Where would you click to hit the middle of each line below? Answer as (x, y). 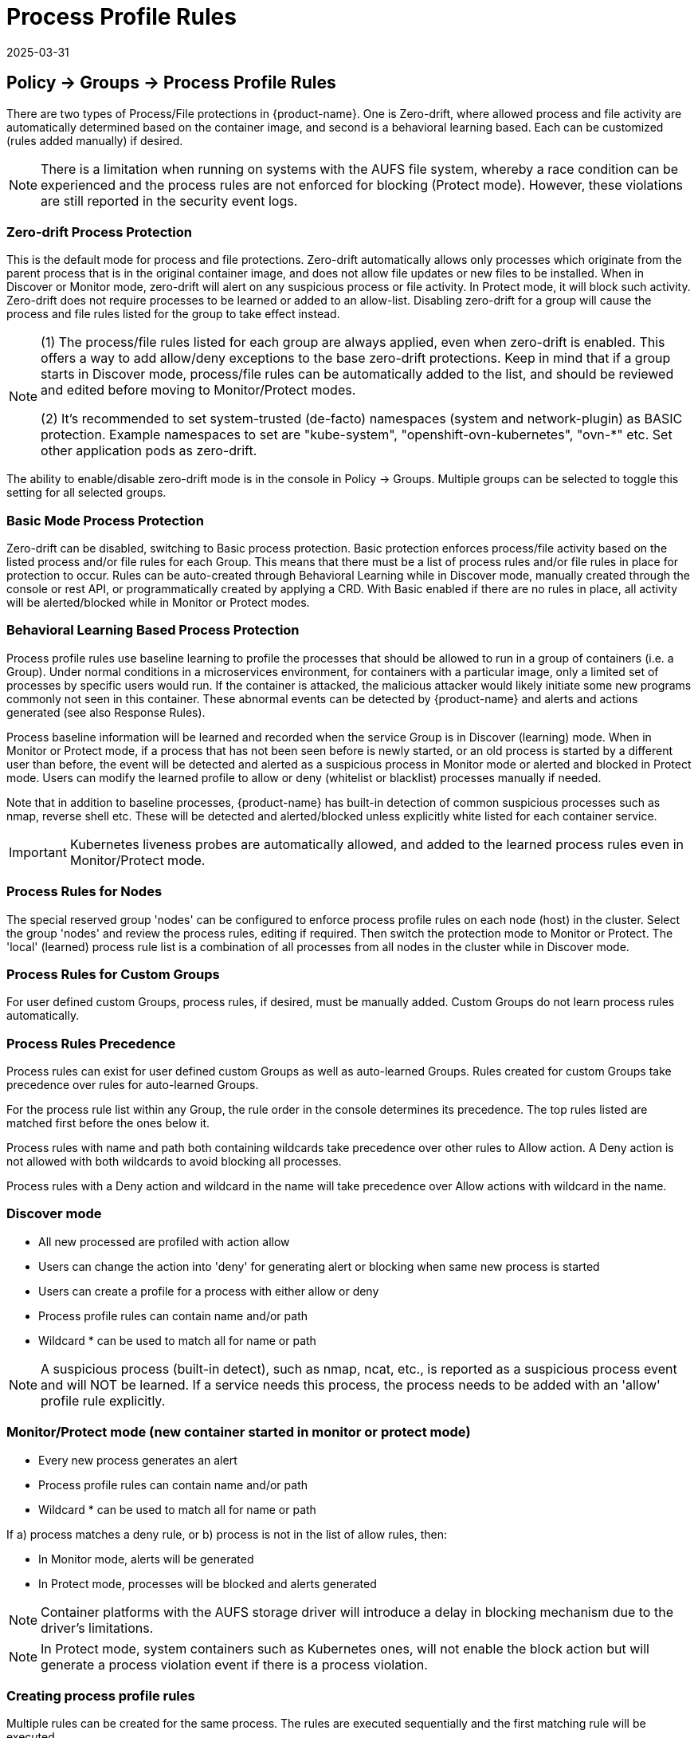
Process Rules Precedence (91, 1043)
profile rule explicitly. (103, 1400)
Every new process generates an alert (138, 1460)
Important (38, 852)
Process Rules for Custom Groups (113, 974)
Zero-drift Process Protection (99, 232)
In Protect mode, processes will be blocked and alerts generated (208, 1583)
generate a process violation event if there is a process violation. (234, 1664)
